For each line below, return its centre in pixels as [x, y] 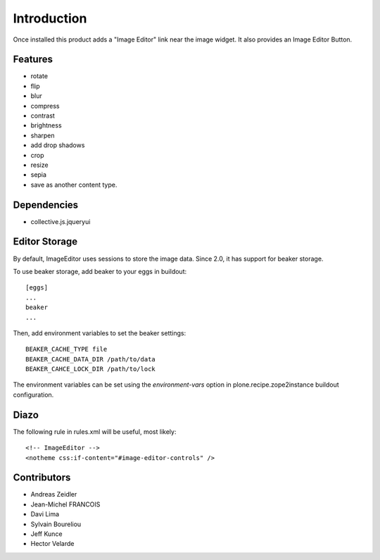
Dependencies [46, 205]
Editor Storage [45, 242]
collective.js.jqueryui [61, 221]
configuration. [33, 394]
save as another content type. [74, 185]
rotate [39, 76]
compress [45, 106]
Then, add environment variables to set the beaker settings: [100, 333]
